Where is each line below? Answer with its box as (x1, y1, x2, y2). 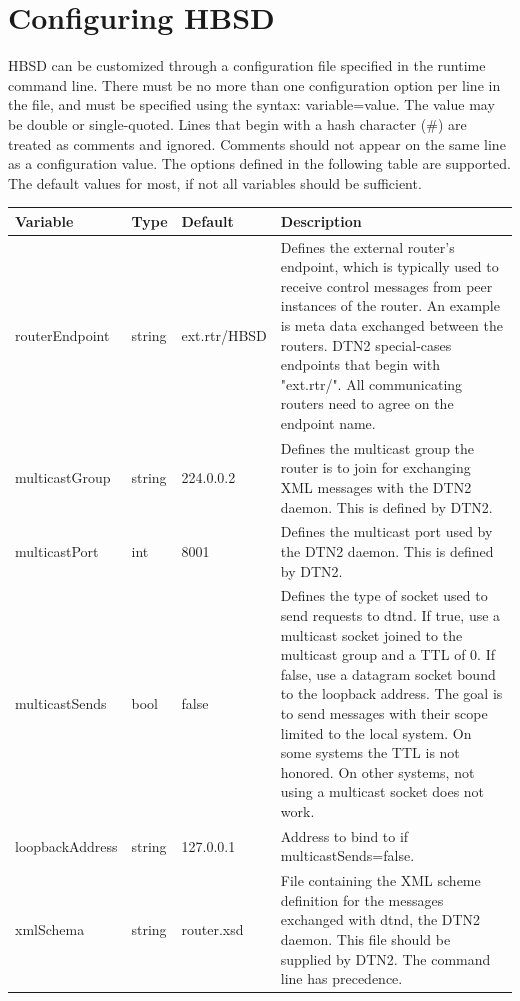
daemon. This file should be (280, 929, 451, 950)
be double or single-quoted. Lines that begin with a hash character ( (8, 113, 427, 134)
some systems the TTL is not (280, 742, 460, 763)
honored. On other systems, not (280, 761, 475, 782)
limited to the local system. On (280, 722, 472, 743)
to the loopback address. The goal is (280, 683, 503, 704)
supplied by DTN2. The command (280, 948, 491, 969)
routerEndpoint (15, 324, 110, 345)
